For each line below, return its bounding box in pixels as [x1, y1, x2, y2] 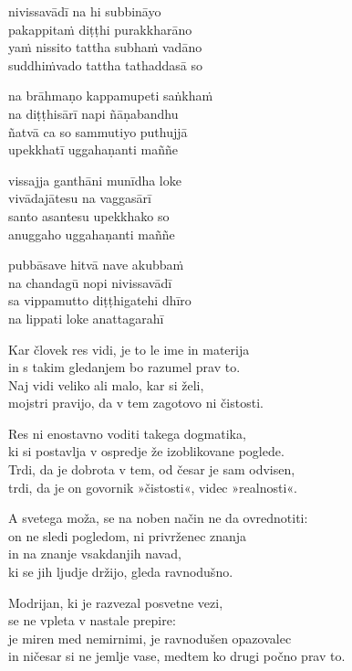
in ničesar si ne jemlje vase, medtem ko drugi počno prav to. [8, 646, 346, 666]
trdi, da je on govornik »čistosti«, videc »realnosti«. [8, 477, 297, 496]
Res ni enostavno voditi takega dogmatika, [8, 423, 246, 442]
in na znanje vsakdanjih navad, [8, 544, 181, 563]
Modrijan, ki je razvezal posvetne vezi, [8, 592, 223, 612]
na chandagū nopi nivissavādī [8, 272, 172, 292]
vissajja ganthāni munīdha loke [8, 170, 181, 189]
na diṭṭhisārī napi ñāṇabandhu [8, 103, 179, 122]
